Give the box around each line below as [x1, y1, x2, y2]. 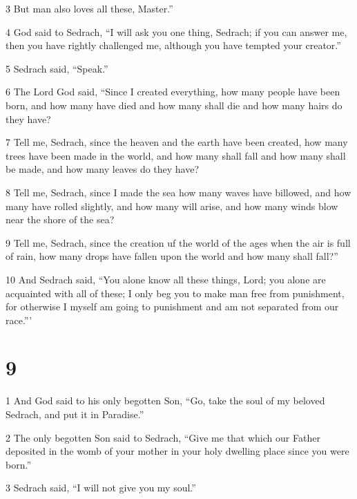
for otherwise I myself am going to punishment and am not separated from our [6, 299, 339, 314]
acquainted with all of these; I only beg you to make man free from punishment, [6, 285, 345, 300]
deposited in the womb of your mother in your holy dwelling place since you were [6, 444, 349, 458]
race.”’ [6, 312, 32, 327]
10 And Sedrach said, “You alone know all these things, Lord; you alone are [6, 272, 326, 286]
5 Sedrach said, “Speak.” [6, 61, 108, 75]
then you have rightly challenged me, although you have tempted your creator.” [6, 38, 341, 53]
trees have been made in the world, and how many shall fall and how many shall [6, 148, 346, 162]
